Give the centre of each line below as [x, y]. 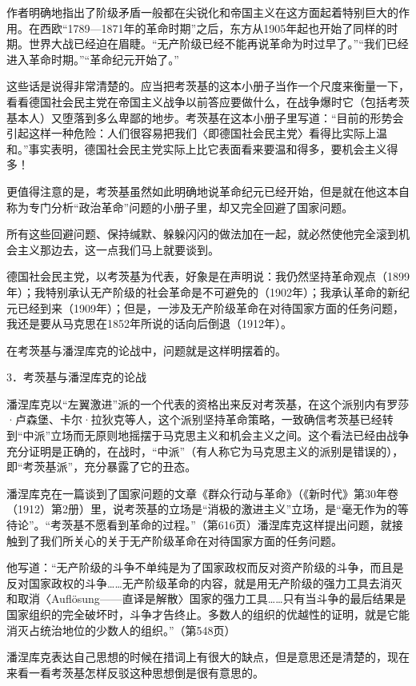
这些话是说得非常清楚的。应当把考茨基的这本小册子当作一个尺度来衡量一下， [208, 86]
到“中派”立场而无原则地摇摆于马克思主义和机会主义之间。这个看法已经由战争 [208, 435]
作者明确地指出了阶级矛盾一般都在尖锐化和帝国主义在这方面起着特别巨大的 [202, 12]
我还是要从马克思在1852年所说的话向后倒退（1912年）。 [149, 323]
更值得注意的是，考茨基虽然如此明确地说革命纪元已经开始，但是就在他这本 [202, 191]
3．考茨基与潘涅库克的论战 [76, 377]
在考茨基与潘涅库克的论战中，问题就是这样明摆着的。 [146, 350]
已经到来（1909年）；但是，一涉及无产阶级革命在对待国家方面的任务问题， [210, 307]
